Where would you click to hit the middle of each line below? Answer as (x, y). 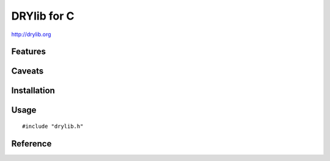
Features (28, 52)
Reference (31, 144)
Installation (33, 91)
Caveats (28, 71)
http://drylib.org (31, 34)
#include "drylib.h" (53, 126)
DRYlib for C (43, 16)
